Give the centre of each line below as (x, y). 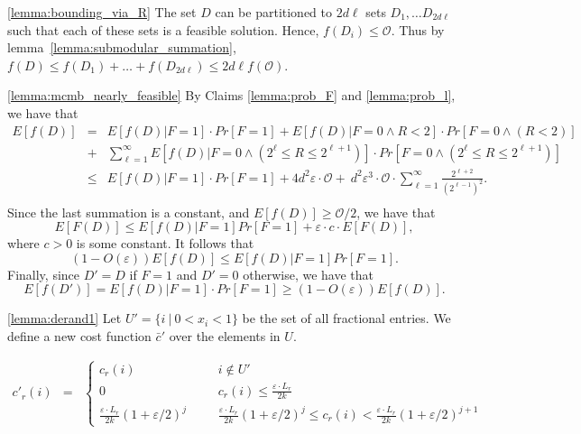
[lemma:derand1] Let (65, 318)
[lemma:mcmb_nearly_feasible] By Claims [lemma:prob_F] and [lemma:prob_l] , (231, 95)
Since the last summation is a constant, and (129, 212)
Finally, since (44, 274)
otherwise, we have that (308, 274)
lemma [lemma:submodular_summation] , (122, 47)
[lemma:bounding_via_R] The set (102, 12)
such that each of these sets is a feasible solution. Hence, (163, 29)
